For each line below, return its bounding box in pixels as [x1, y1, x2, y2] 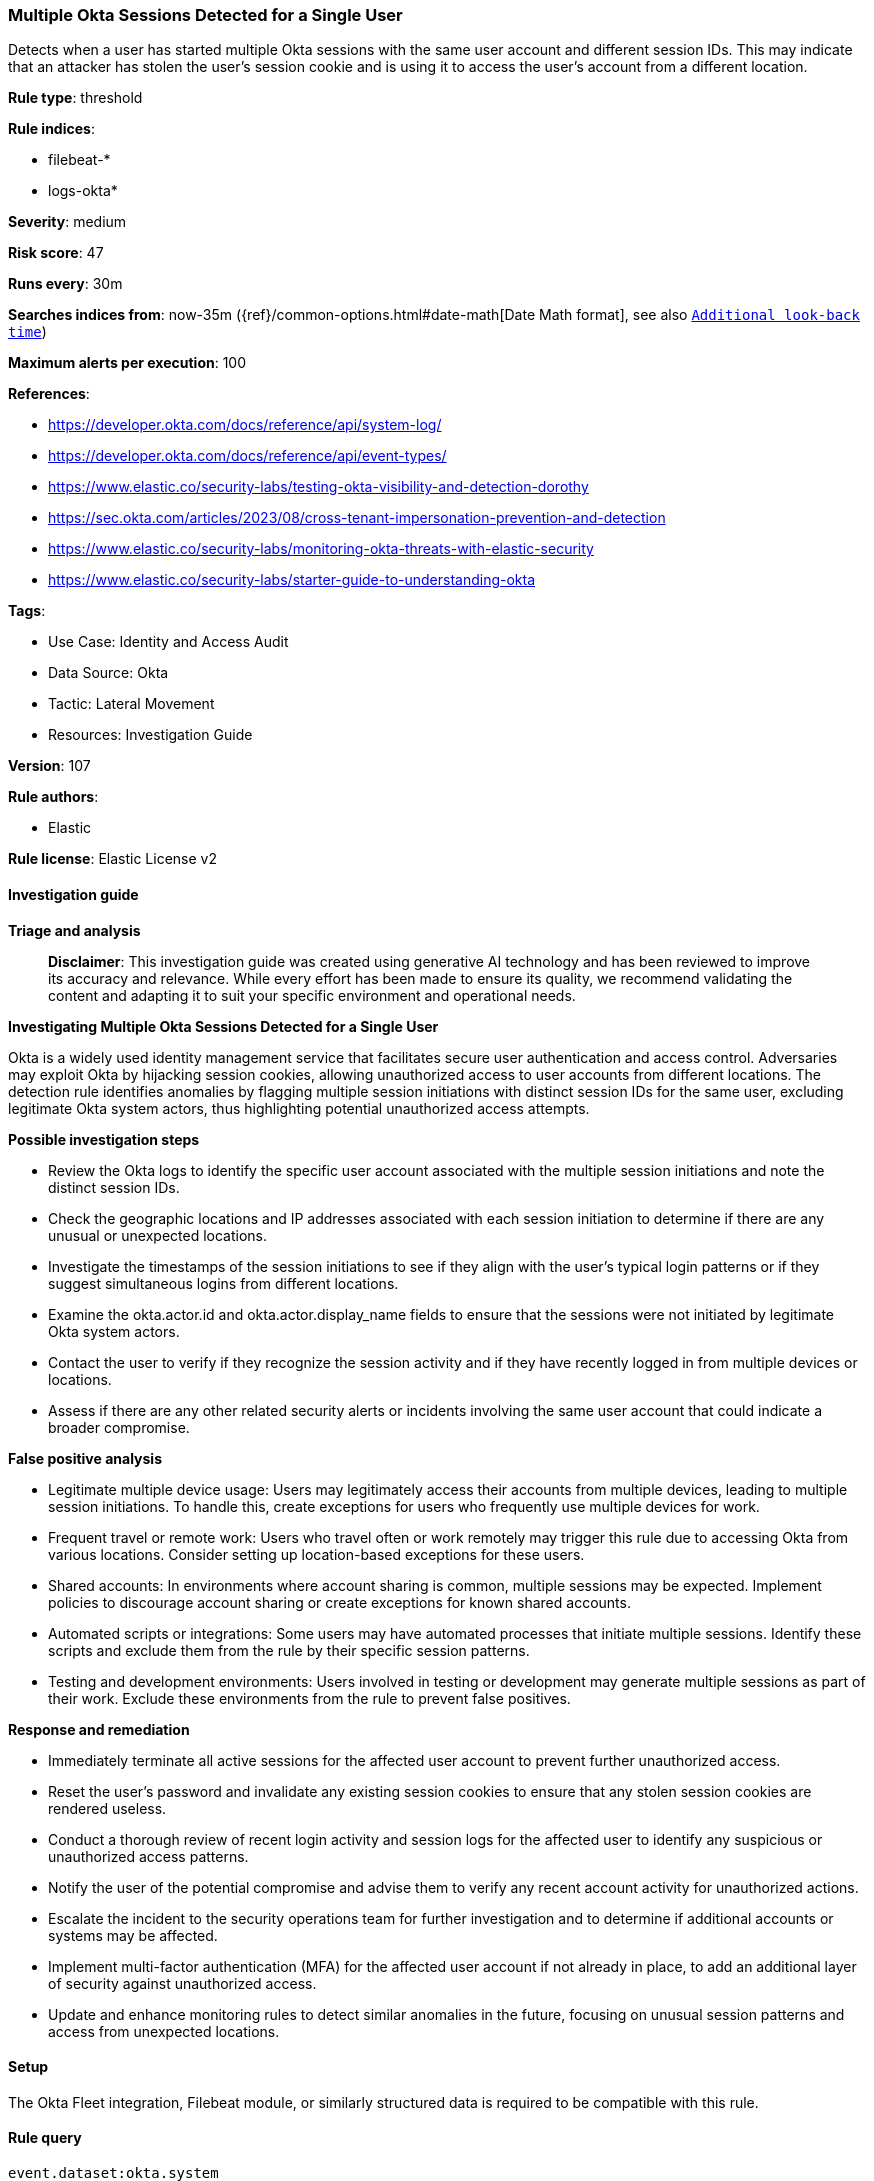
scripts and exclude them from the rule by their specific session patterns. [48, 1641, 530, 1659]
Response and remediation [8, 1720, 190, 1738]
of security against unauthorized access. [48, 1974, 317, 1992]
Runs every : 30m [8, 275, 123, 293]
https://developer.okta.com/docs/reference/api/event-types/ [48, 447, 447, 465]
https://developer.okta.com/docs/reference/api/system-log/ [48, 416, 442, 434]
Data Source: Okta [48, 664, 169, 682]
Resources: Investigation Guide [48, 726, 253, 744]
